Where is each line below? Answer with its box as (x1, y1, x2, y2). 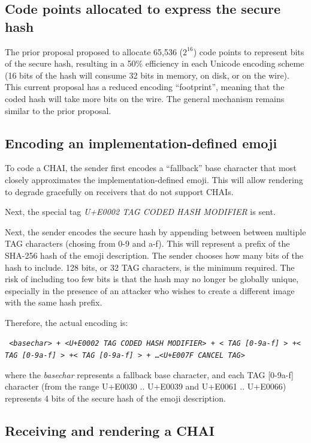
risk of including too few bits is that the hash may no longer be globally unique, (5, 273, 299, 285)
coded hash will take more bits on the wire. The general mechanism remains (5, 92, 285, 104)
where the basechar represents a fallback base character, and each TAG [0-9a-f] (5, 368, 294, 381)
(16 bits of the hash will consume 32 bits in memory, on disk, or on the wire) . (5, 68, 289, 81)
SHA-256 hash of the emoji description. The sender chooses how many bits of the (5, 249, 303, 261)
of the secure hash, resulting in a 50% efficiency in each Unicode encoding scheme (5, 57, 304, 70)
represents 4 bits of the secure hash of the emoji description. (5, 391, 226, 404)
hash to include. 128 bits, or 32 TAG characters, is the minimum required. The (5, 261, 295, 273)
